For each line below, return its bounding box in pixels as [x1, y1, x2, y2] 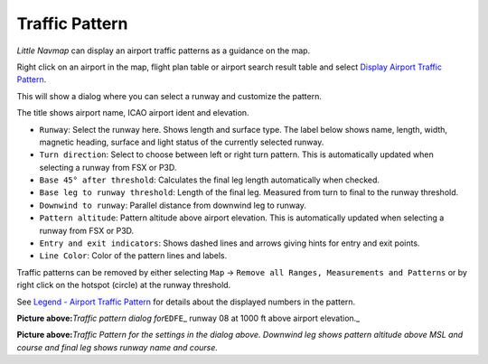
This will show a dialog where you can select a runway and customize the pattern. [16, 90, 323, 101]
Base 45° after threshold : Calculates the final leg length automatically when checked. [39, 174, 380, 185]
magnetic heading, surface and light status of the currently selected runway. [39, 136, 324, 147]
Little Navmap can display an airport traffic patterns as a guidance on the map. [16, 45, 311, 56]
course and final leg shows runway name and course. [16, 341, 219, 352]
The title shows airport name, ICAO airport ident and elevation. [16, 107, 249, 118]
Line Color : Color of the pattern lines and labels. [39, 250, 228, 261]
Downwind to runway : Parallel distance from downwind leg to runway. [39, 200, 307, 210]
